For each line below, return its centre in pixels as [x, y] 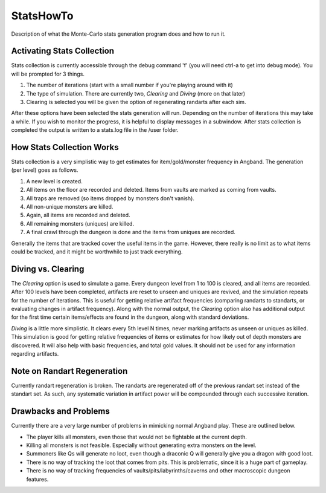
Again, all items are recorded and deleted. [78, 215]
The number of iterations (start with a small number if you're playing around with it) [130, 85]
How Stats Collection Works [65, 147]
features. [37, 479]
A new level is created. [54, 181]
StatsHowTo [42, 16]
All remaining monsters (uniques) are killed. [80, 223]
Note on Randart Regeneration [69, 371]
